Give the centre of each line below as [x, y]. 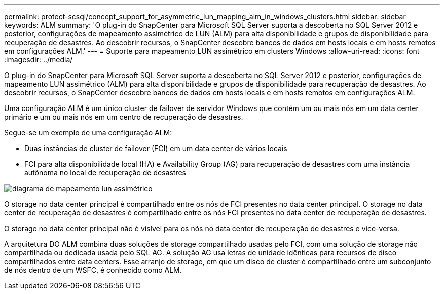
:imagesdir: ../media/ [39, 60]
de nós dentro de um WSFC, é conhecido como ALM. [93, 270]
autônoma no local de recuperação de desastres [105, 173]
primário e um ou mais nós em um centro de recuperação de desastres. [124, 117]
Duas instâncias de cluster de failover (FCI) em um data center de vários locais [156, 148]
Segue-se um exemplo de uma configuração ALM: [88, 133]
